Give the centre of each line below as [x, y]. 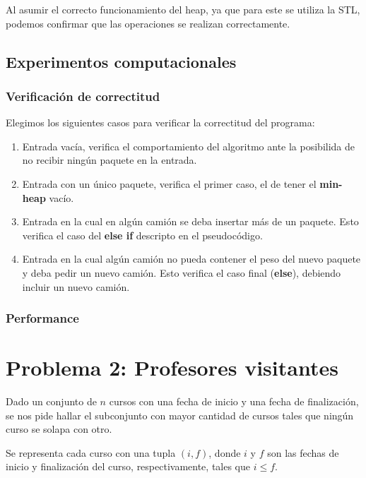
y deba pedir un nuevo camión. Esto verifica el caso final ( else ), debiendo [182, 272]
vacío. [61, 197]
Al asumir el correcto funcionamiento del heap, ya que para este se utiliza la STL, [183, 9]
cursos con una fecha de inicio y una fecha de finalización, [234, 401]
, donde [225, 452]
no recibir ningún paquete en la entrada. [110, 160]
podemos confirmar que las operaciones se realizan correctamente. [148, 23]
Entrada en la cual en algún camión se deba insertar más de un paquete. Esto [190, 221]
